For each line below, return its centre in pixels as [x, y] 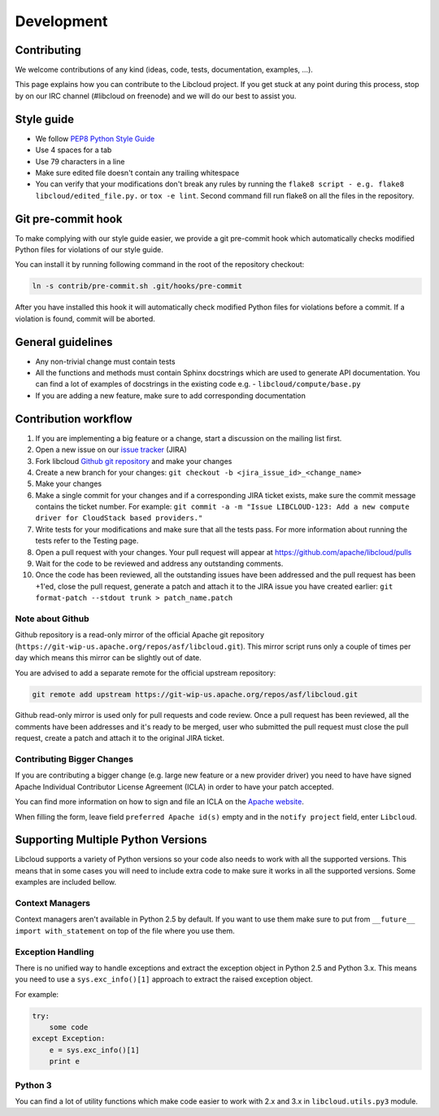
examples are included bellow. [66, 882]
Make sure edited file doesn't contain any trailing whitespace [137, 173]
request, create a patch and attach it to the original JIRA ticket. [120, 738]
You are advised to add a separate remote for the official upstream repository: [146, 672]
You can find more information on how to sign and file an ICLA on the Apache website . [159, 802]
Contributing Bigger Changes [74, 759]
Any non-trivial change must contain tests [105, 361]
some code [69, 1027]
